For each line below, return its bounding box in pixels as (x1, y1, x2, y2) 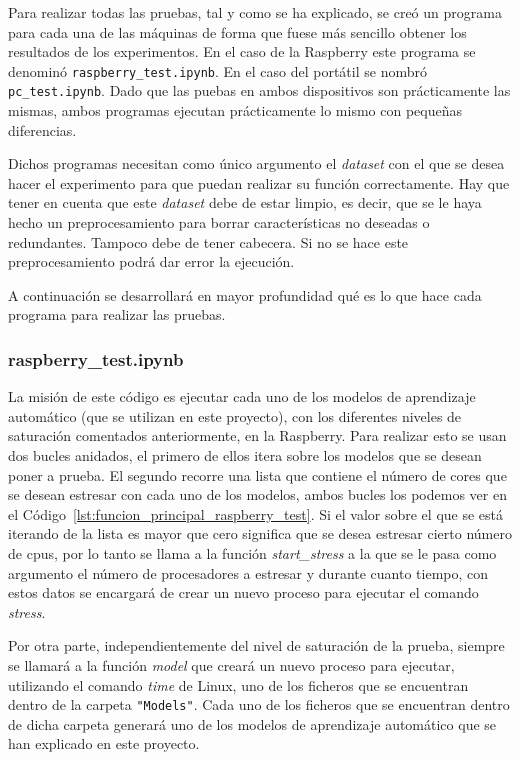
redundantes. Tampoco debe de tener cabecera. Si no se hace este (8, 231, 409, 252)
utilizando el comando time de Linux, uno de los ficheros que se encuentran (8, 674, 469, 695)
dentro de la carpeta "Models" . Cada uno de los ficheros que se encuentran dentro (8, 694, 510, 715)
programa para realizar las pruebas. (8, 304, 226, 325)
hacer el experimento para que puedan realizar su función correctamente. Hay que (8, 172, 510, 193)
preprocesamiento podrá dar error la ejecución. (8, 251, 295, 272)
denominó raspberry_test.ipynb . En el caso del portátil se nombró (8, 60, 427, 81)
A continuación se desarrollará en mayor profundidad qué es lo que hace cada (8, 284, 482, 305)
